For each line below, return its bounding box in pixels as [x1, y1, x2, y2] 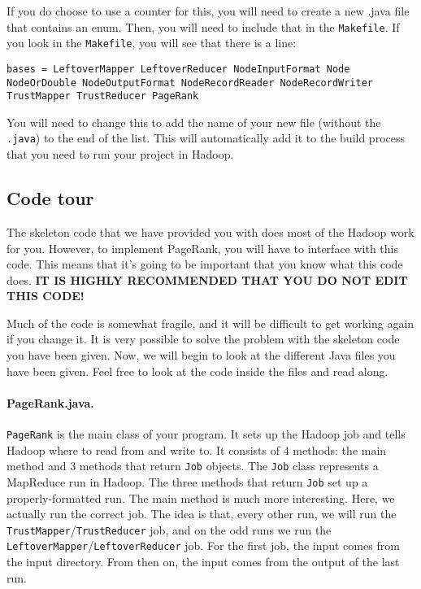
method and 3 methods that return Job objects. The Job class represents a [7, 457, 379, 474]
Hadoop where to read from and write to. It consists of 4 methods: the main [7, 441, 387, 458]
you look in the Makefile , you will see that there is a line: [7, 34, 297, 51]
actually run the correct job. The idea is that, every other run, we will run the [7, 505, 397, 522]
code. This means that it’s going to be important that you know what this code [7, 255, 403, 273]
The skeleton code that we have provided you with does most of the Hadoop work [7, 223, 414, 240]
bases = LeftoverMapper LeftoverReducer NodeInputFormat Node [7, 63, 350, 75]
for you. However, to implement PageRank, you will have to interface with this [7, 239, 399, 256]
